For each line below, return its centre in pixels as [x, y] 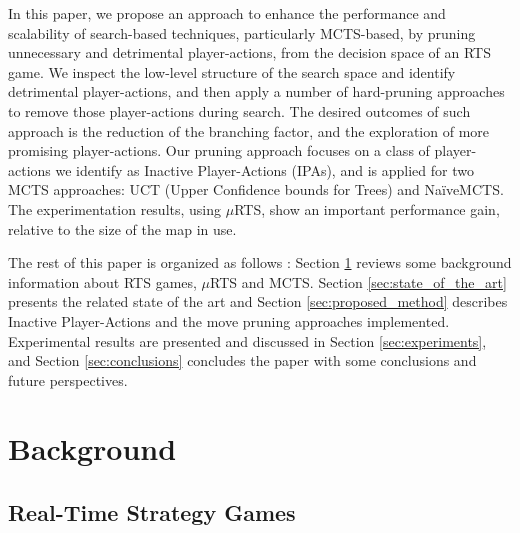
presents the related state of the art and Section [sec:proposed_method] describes [258, 301]
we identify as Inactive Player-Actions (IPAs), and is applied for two [264, 169]
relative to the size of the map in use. [122, 228]
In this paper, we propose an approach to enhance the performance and [227, 13]
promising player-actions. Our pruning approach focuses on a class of [219, 150]
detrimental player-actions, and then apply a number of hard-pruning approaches [256, 91]
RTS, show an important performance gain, [367, 208]
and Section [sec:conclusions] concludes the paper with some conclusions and [242, 360]
